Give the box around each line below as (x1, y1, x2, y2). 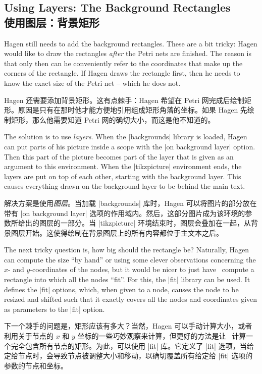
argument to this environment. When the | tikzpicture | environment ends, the (4, 161, 242, 172)
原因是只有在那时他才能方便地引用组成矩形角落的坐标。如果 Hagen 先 (18, 104, 247, 115)
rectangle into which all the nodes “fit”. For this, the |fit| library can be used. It (4, 274, 250, 285)
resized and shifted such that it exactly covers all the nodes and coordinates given (4, 294, 257, 304)
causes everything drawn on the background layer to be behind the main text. (4, 181, 245, 191)
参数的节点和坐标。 (4, 360, 68, 370)
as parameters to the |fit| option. (4, 303, 105, 314)
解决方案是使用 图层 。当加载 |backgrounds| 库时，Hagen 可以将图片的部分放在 (4, 197, 257, 208)
